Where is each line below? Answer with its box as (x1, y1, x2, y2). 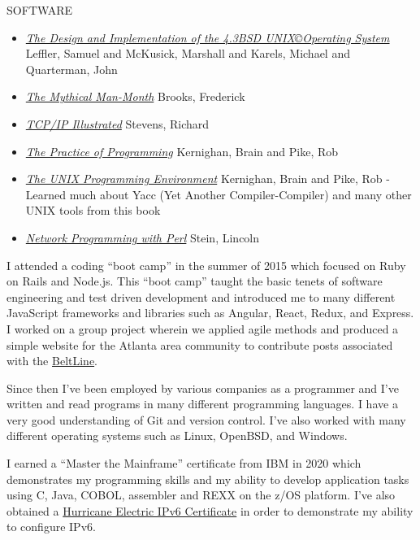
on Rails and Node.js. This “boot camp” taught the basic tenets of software (6, 272, 383, 290)
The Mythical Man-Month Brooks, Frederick (25, 88, 245, 105)
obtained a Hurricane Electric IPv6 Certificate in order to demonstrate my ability (6, 502, 414, 519)
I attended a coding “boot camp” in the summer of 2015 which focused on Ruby (6, 256, 406, 273)
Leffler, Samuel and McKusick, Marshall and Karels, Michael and (25, 45, 350, 62)
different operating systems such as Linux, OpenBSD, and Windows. (6, 427, 348, 444)
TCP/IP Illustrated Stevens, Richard (25, 115, 210, 132)
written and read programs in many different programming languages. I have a (6, 395, 398, 412)
